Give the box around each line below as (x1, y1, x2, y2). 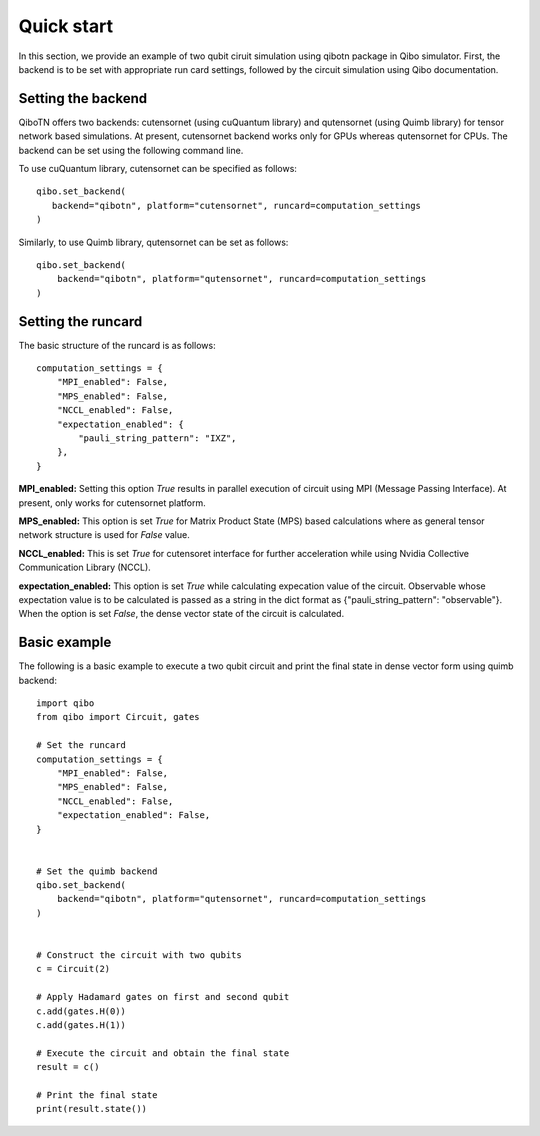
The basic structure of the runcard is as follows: (18, 339, 216, 351)
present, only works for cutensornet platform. (18, 496, 206, 509)
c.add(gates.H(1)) (36, 1019, 127, 1030)
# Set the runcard (36, 740, 127, 751)
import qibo (36, 697, 95, 709)
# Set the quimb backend (36, 865, 158, 877)
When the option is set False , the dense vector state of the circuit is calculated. (18, 608, 345, 620)
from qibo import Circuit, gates (36, 711, 200, 723)
